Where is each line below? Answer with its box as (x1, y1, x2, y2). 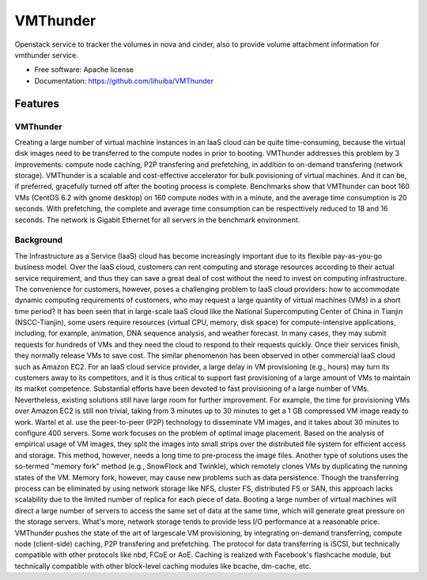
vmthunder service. (14, 50, 78, 59)
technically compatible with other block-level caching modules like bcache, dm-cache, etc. (14, 561, 312, 571)
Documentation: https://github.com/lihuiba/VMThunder (34, 76, 214, 85)
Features (14, 97, 59, 110)
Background (14, 234, 63, 245)
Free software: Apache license (34, 65, 134, 74)
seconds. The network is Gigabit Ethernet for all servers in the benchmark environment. (14, 214, 300, 225)
